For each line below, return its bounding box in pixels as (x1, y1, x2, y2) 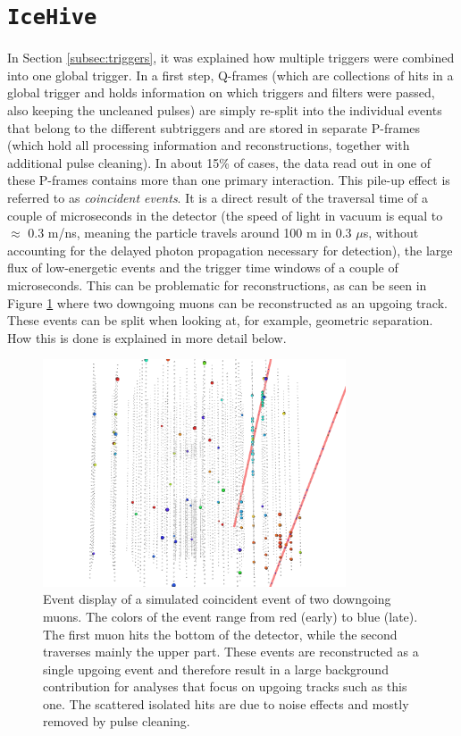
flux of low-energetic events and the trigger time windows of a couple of (7, 258, 398, 277)
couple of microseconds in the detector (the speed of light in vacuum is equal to (7, 205, 443, 224)
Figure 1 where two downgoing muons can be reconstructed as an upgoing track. (7, 293, 448, 312)
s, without (363, 223, 419, 242)
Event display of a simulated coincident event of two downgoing (43, 590, 391, 608)
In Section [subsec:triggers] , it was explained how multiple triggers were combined (7, 48, 455, 67)
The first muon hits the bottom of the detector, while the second (43, 624, 398, 643)
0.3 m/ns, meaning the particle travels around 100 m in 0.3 (28, 223, 352, 242)
